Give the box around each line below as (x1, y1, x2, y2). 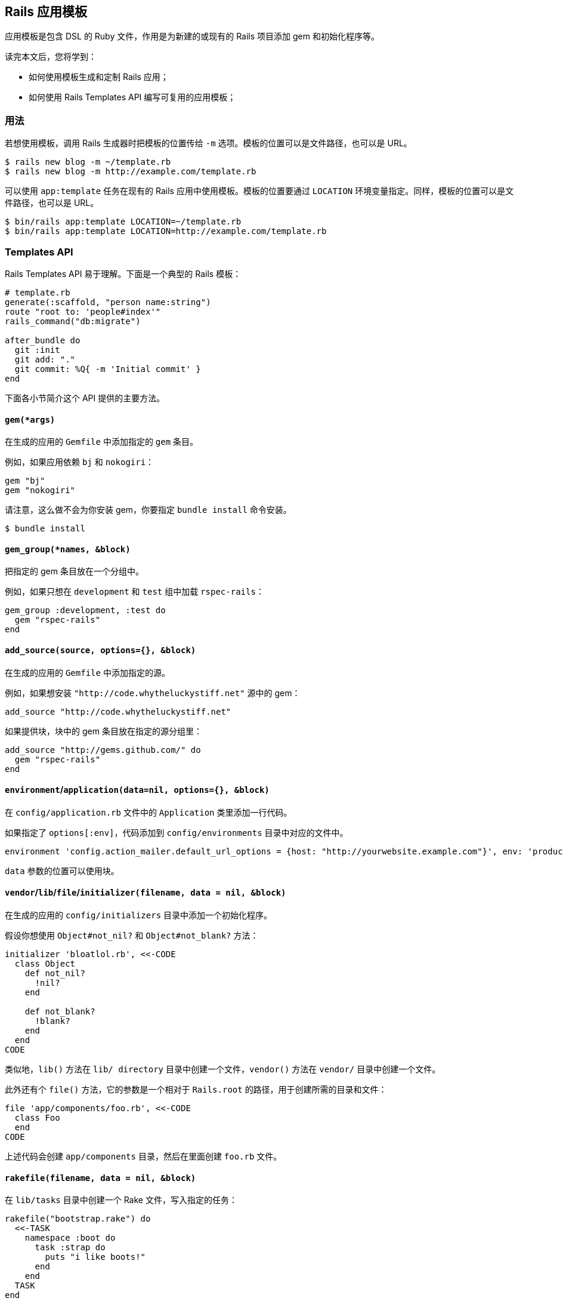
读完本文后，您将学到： (5, 51, 97, 62)
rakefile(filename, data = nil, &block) (5, 1173, 196, 1183)
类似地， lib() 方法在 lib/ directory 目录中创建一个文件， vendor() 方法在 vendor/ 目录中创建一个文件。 (5, 1064, 441, 1075)
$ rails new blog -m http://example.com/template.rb (5, 167, 256, 177)
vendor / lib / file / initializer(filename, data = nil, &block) (5, 887, 286, 898)
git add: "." (14, 354, 76, 364)
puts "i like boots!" (45, 1252, 146, 1262)
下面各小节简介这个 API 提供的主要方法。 (5, 392, 165, 403)
